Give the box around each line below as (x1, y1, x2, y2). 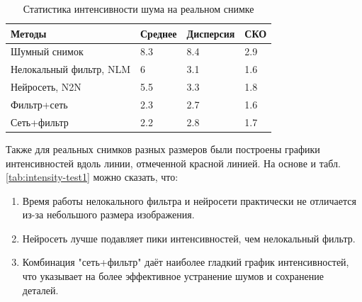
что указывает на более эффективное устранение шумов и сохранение (22, 269, 324, 284)
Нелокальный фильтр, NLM (11, 62, 130, 77)
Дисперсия (186, 26, 235, 40)
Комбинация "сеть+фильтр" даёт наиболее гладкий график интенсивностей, (22, 255, 349, 269)
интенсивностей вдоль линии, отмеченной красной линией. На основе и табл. (6, 155, 341, 170)
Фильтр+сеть (11, 96, 68, 111)
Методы (11, 26, 47, 40)
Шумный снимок (11, 44, 84, 59)
